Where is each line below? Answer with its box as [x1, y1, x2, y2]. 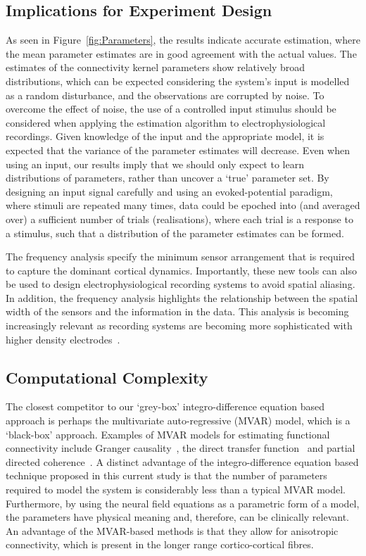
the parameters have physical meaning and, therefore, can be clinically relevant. [6, 510, 350, 524]
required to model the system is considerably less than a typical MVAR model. [6, 482, 346, 497]
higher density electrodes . [6, 331, 120, 346]
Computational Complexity [6, 366, 208, 388]
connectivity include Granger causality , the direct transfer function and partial [6, 441, 355, 455]
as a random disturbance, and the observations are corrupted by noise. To [6, 87, 324, 102]
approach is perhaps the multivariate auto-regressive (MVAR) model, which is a [6, 413, 351, 428]
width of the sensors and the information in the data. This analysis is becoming [6, 304, 349, 319]
